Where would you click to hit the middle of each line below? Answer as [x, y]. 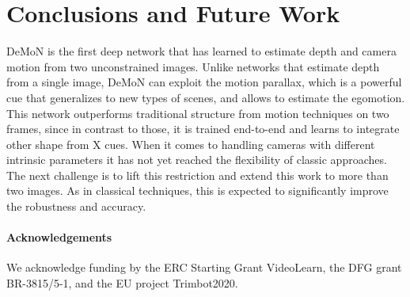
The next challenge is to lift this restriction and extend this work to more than [197, 175]
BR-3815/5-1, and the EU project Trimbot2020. [122, 283]
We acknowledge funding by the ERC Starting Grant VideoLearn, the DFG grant [204, 267]
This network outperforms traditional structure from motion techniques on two [198, 113]
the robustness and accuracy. [76, 206]
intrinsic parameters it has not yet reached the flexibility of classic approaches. [197, 160]
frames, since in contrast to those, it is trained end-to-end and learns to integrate [203, 129]
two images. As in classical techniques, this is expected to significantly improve [197, 190]
